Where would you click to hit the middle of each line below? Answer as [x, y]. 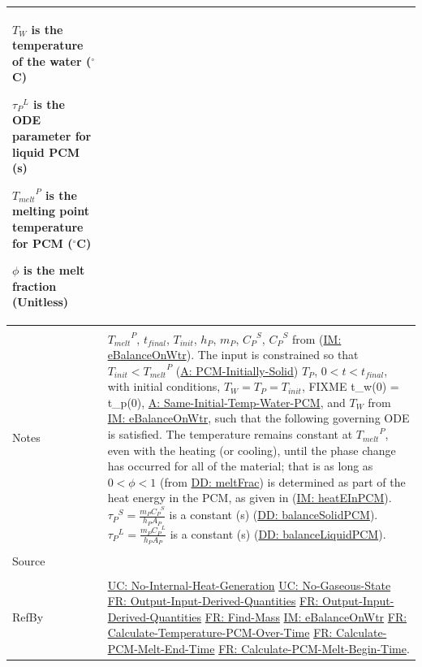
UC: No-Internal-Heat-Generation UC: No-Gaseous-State [249, 585]
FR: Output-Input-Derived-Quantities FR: [213, 601]
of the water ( [52, 61]
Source [29, 560]
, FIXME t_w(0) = [350, 386]
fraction [34, 286]
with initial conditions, [164, 386]
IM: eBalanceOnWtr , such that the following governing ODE [258, 418]
